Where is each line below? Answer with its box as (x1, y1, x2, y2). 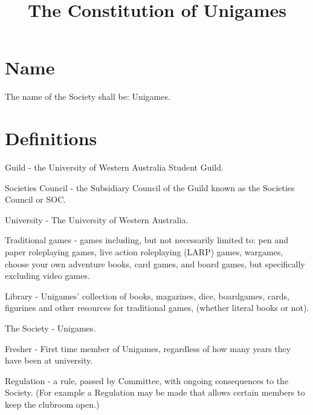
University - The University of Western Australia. (5, 213, 189, 226)
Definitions (5, 126, 97, 151)
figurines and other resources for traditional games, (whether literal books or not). (5, 301, 309, 314)
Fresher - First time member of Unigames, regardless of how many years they (5, 342, 291, 355)
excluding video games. (5, 269, 90, 282)
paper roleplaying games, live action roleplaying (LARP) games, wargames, (5, 246, 283, 258)
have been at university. (5, 354, 93, 367)
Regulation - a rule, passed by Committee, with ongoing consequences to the (5, 374, 289, 387)
